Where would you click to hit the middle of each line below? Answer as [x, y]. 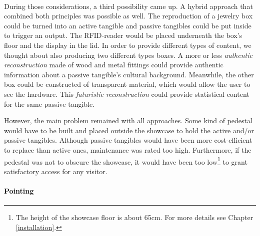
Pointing [19, 190]
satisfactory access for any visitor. [56, 171]
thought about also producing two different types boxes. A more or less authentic [128, 55]
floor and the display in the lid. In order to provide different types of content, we [128, 45]
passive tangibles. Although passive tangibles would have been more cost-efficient [128, 140]
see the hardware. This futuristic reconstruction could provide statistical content [127, 94]
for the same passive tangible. [49, 104]
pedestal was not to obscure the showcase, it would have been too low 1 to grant [126, 161]
